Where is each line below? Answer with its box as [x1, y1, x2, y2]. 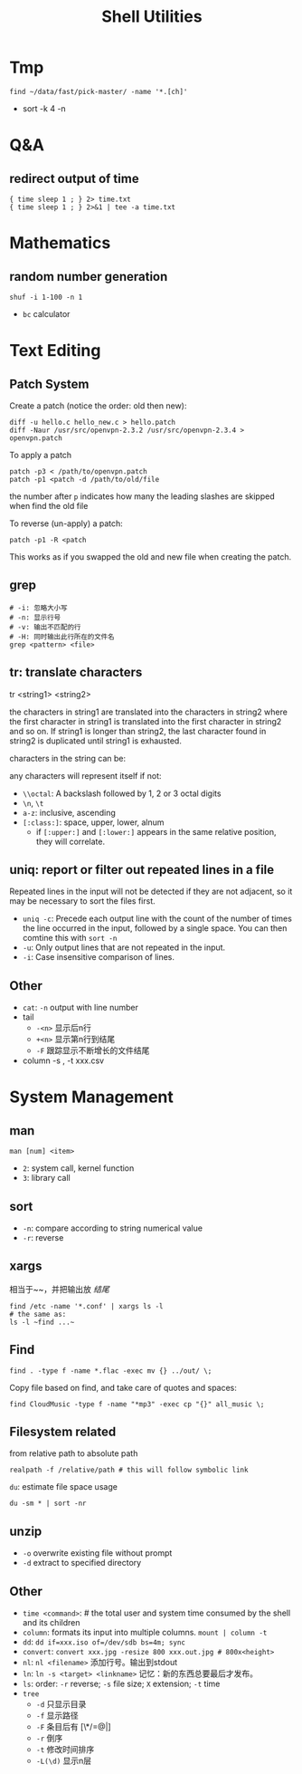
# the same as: [9, 1309, 67, 1319]
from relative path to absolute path [9, 1448, 138, 1459]
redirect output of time [9, 170, 139, 187]
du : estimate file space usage [9, 1482, 118, 1492]
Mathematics [9, 233, 111, 254]
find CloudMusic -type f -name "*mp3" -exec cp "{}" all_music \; [9, 1399, 265, 1409]
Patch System [9, 376, 90, 391]
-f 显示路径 [35, 1710, 79, 1721]
